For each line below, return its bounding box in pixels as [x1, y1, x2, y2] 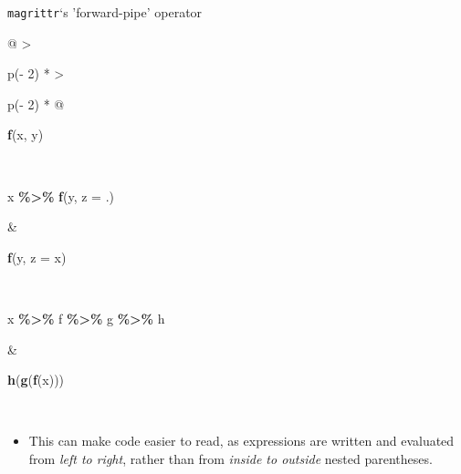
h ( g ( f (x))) [7, 370, 65, 389]
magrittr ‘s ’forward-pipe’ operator [7, 3, 203, 21]
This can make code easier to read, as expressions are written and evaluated [28, 431, 455, 450]
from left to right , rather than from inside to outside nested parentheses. [28, 448, 433, 468]
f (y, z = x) [7, 247, 67, 266]
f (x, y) [7, 125, 44, 144]
